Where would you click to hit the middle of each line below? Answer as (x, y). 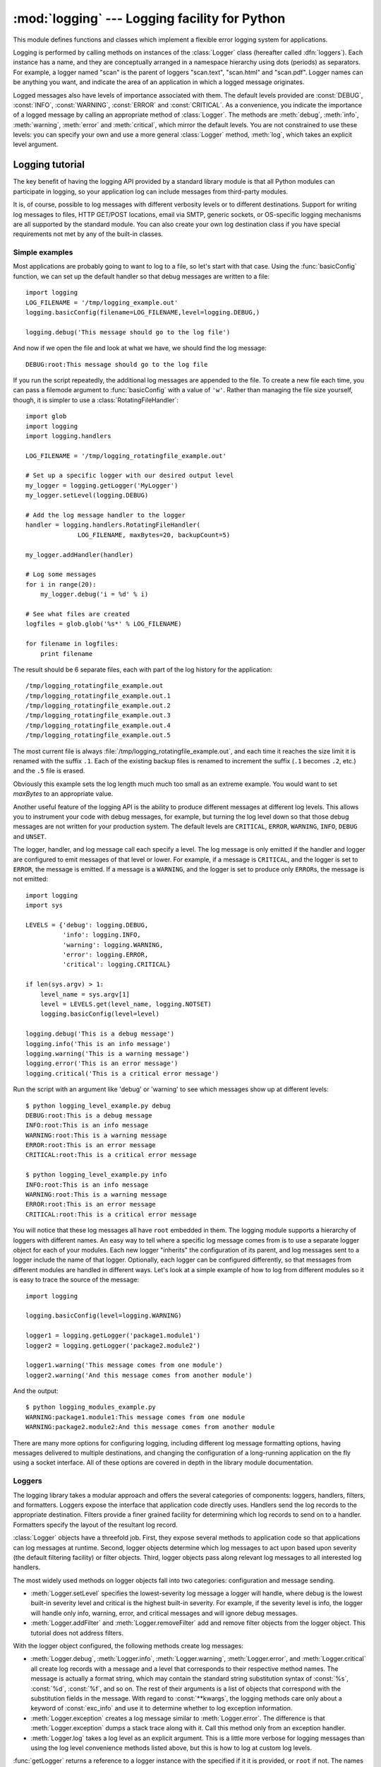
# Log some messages (61, 575)
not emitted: (31, 879)
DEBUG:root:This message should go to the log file (117, 364)
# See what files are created (78, 614)
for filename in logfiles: (72, 644)
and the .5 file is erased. (49, 771)
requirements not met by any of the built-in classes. (88, 234)
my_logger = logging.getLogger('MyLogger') (102, 485)
